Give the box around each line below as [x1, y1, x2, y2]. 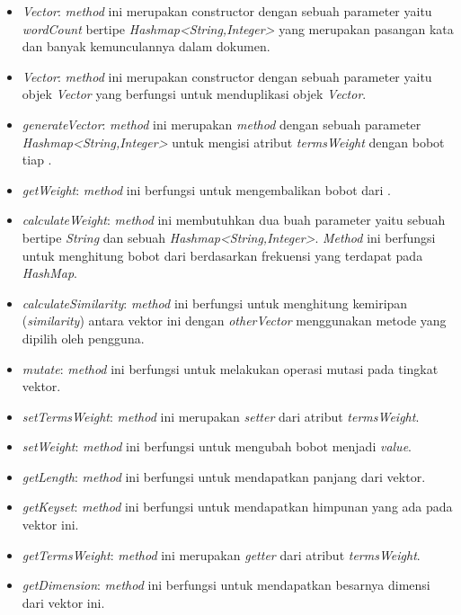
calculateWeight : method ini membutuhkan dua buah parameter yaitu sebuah [22, 210, 446, 229]
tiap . [22, 150, 52, 169]
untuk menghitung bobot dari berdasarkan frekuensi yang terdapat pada [22, 245, 423, 264]
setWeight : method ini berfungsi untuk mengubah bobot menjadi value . [22, 437, 412, 456]
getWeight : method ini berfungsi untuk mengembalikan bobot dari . [22, 180, 391, 199]
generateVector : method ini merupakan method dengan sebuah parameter [22, 114, 421, 133]
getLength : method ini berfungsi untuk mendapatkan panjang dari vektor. [22, 467, 426, 486]
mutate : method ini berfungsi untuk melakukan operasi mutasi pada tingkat [22, 359, 439, 378]
